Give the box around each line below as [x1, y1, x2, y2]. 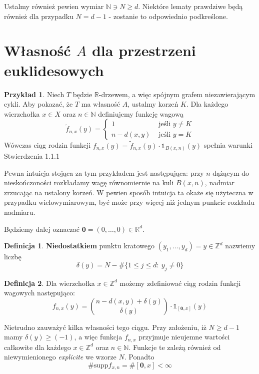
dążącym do [212, 167, 249, 178]
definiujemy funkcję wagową [98, 108, 183, 119]
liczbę [4, 251, 21, 262]
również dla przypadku [4, 11, 73, 21]
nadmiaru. [4, 206, 35, 217]
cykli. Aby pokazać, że [4, 99, 73, 109]
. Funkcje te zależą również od [128, 341, 221, 352]
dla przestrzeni [91, 40, 196, 61]
